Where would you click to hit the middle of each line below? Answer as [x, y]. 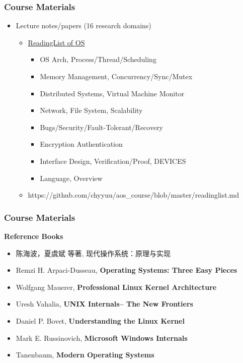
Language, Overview [71, 178]
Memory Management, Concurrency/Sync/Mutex [116, 76]
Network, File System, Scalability [91, 110]
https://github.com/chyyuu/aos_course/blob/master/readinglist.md [133, 195]
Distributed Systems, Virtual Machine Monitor [112, 93]
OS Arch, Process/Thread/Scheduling [98, 59]
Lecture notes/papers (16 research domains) [84, 25]
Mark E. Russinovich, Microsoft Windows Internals [102, 338]
